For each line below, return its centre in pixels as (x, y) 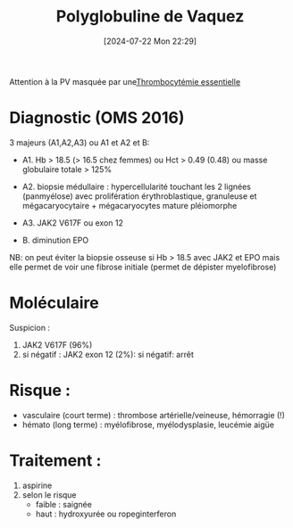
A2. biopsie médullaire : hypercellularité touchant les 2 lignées (137, 186)
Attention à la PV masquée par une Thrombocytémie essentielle (125, 81)
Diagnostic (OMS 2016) (97, 118)
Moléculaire (54, 303)
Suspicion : (30, 327)
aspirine (37, 485)
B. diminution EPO (55, 240)
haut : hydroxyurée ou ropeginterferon (106, 514)
